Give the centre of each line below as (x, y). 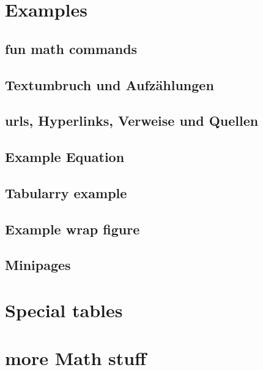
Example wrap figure (72, 229)
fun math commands (71, 48)
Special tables (64, 310)
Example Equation (65, 157)
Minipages (38, 265)
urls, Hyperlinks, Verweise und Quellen (132, 121)
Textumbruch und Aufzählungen (109, 84)
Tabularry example (66, 192)
